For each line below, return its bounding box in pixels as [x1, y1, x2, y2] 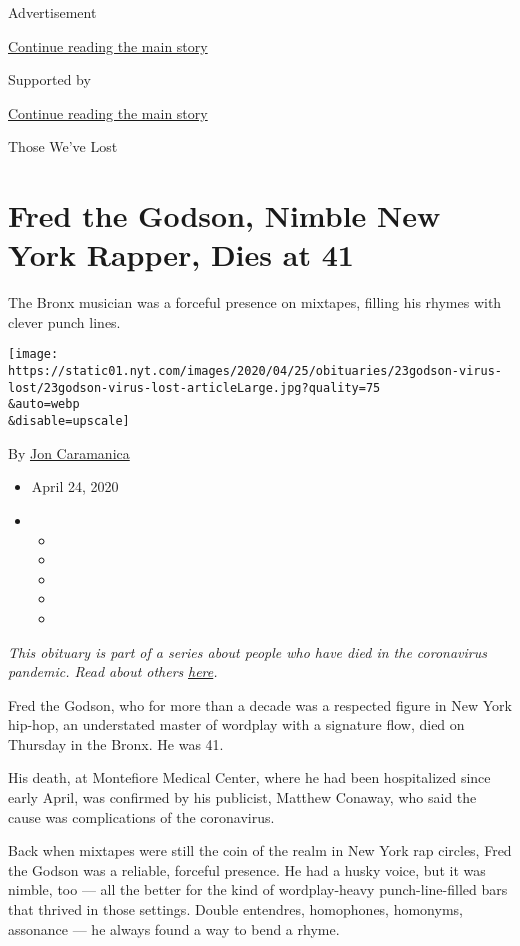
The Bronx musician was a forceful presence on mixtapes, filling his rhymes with [8, 292, 502, 313]
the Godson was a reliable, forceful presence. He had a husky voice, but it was [8, 859, 486, 880]
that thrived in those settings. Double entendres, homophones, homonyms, [8, 899, 463, 920]
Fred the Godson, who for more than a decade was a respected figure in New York [8, 694, 512, 715]
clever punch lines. [8, 311, 121, 332]
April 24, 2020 [31, 476, 119, 497]
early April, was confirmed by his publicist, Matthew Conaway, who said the [8, 787, 477, 808]
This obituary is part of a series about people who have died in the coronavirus [8, 641, 487, 662]
